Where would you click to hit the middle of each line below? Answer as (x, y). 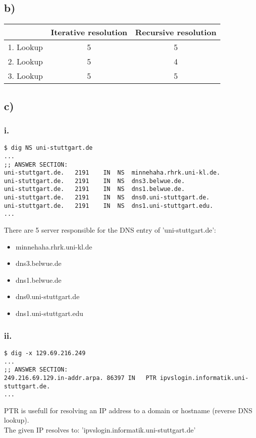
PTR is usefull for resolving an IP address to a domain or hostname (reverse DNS (128, 410)
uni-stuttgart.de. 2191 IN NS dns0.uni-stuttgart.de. (107, 198)
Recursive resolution (176, 32)
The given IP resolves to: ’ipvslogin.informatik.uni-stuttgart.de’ (100, 430)
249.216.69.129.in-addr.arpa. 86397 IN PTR (80, 378)
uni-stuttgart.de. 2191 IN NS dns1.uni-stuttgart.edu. (109, 206)
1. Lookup (26, 47)
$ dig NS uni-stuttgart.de (48, 148)
